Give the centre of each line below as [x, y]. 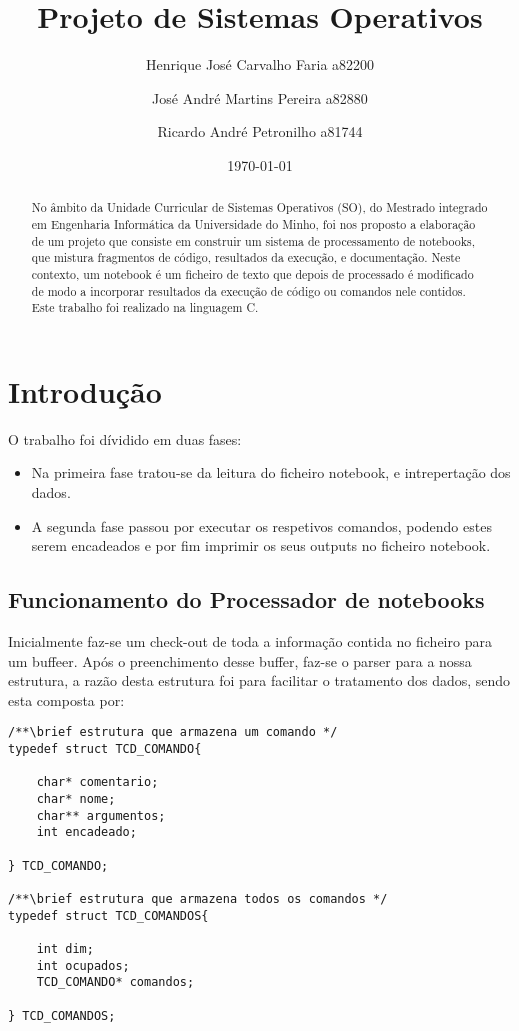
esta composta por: [66, 699]
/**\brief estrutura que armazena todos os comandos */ [198, 898]
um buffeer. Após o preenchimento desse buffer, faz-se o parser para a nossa [240, 660]
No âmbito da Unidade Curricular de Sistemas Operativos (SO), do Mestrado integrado [259, 207]
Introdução [85, 390]
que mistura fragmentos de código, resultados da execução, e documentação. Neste [246, 257]
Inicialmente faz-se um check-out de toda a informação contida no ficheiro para [250, 641]
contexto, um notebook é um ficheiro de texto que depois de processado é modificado [252, 273]
